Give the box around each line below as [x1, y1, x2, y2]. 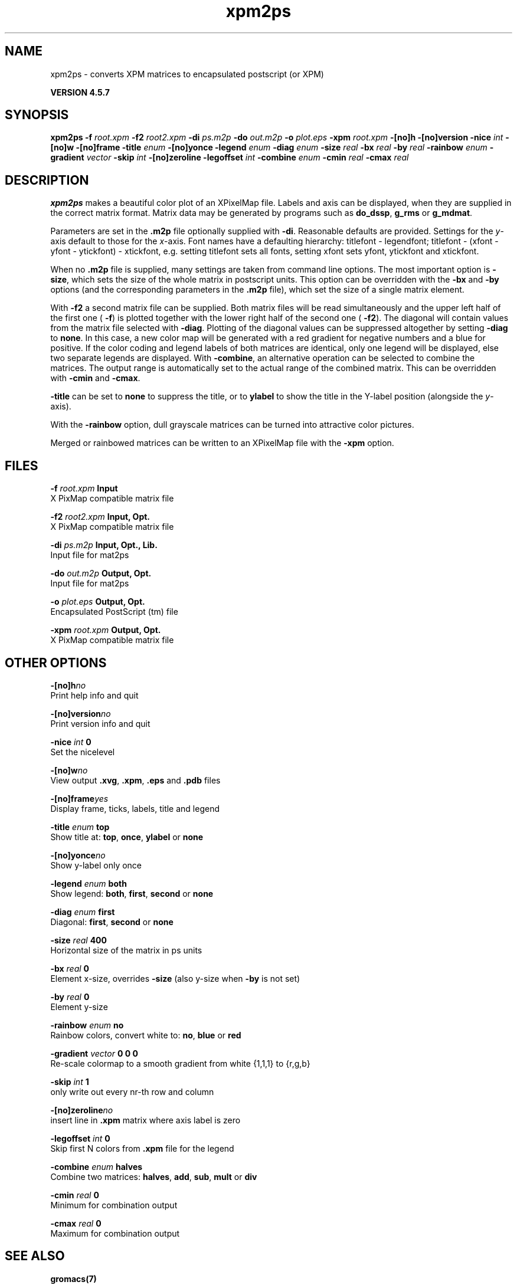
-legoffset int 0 [50, 1133, 110, 1143]
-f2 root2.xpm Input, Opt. [50, 512, 150, 522]
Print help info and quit [50, 690, 139, 700]
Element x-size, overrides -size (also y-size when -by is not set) [50, 973, 300, 984]
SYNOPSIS [5, 107, 69, 123]
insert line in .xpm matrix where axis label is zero [50, 1114, 241, 1125]
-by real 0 [50, 991, 90, 1002]
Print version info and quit [50, 718, 150, 729]
